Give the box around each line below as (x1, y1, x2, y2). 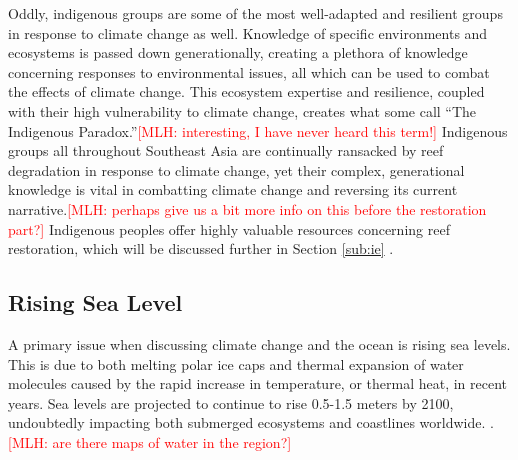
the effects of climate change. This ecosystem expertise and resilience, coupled (8, 81, 485, 102)
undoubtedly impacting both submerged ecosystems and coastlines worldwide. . (8, 412, 494, 433)
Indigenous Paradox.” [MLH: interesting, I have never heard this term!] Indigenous (8, 120, 508, 141)
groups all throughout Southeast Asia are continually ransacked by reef (8, 140, 444, 161)
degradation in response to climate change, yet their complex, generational (8, 159, 465, 180)
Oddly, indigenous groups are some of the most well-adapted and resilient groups (8, 3, 503, 23)
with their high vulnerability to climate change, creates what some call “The (8, 100, 477, 121)
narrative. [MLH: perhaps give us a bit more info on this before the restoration (8, 198, 487, 219)
